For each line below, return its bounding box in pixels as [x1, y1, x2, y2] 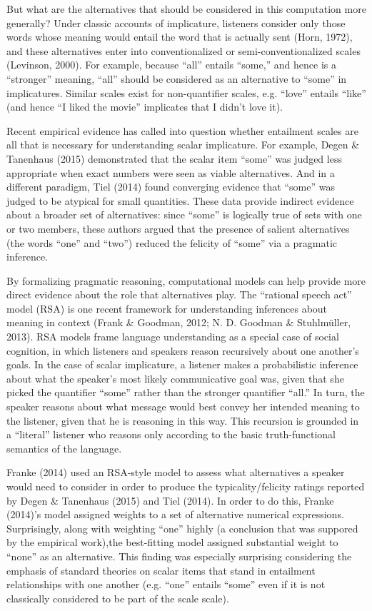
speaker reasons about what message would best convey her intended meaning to [6, 399, 360, 414]
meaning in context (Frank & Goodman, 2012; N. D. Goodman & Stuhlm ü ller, [6, 315, 351, 330]
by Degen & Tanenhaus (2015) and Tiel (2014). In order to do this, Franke [6, 493, 334, 508]
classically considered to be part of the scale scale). [6, 590, 229, 605]
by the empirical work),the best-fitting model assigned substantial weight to [6, 535, 338, 550]
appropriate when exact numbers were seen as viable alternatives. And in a [6, 165, 335, 180]
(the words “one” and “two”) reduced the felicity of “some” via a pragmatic [6, 235, 337, 250]
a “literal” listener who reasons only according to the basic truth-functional [6, 427, 336, 442]
